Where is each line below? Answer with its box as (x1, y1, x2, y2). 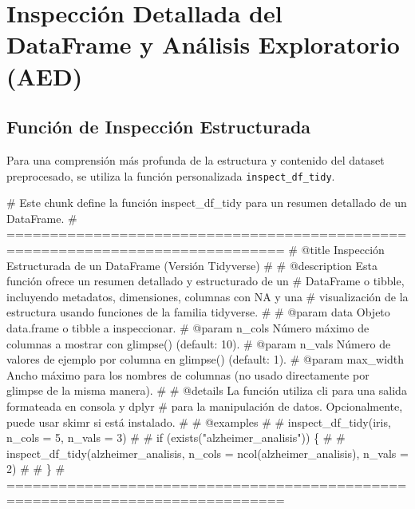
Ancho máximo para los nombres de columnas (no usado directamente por (6, 366, 370, 383)
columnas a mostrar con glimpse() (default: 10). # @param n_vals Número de (6, 335, 391, 352)
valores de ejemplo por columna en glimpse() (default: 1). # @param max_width (6, 351, 405, 368)
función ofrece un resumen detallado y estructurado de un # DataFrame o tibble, (6, 272, 405, 289)
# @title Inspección (288, 241, 385, 257)
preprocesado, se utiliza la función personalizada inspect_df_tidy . (6, 167, 335, 184)
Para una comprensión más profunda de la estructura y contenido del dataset (6, 151, 385, 168)
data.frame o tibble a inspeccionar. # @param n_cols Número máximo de (6, 319, 370, 336)
